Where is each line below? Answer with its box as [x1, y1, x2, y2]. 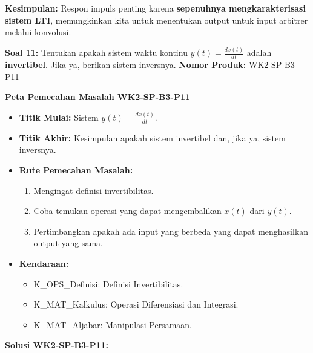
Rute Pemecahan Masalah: [19, 164, 133, 176]
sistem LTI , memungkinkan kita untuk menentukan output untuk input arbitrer [5, 13, 308, 26]
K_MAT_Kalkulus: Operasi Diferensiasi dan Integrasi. [33, 298, 239, 311]
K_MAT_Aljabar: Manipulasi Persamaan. [33, 318, 193, 331]
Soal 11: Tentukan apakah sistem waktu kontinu [5, 46, 188, 59]
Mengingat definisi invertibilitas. [33, 184, 154, 197]
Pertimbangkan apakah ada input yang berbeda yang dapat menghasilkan [33, 224, 309, 237]
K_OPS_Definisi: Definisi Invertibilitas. [33, 277, 183, 290]
